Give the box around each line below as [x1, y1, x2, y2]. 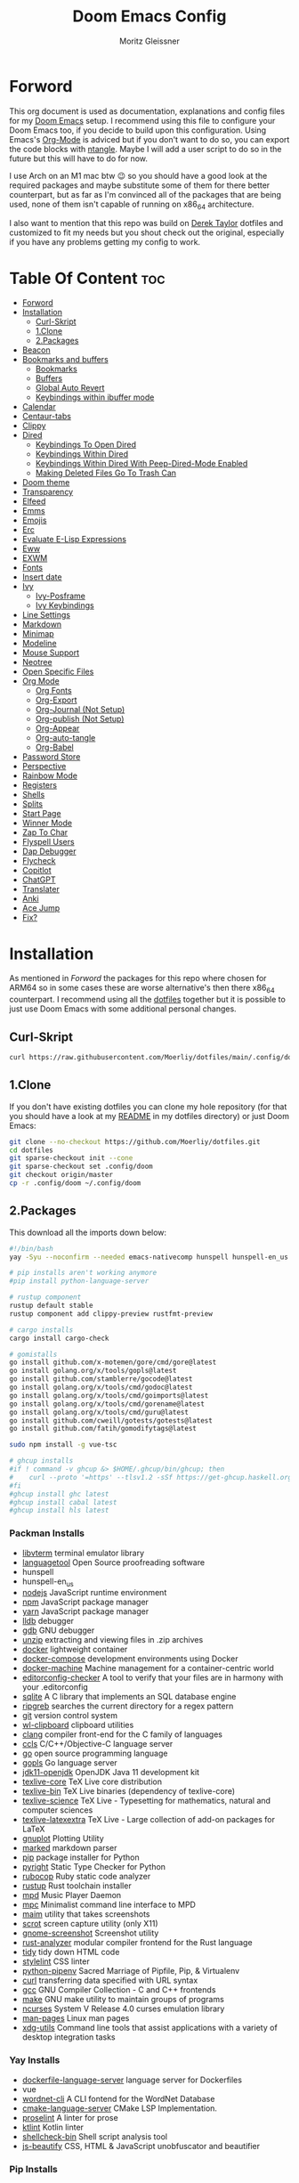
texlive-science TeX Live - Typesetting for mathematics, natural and [21, 1796, 271, 1806]
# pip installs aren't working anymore [9, 1269, 158, 1278]
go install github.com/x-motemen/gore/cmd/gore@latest [9, 1358, 217, 1367]
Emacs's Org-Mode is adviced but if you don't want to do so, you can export [9, 134, 290, 144]
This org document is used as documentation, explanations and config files [9, 105, 286, 117]
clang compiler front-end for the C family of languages [21, 1729, 222, 1740]
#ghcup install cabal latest [9, 1497, 117, 1506]
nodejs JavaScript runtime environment [21, 1587, 167, 1598]
